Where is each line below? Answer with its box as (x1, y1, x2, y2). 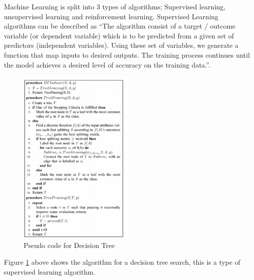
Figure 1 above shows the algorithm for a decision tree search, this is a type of (4, 257, 240, 267)
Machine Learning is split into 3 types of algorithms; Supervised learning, (4, 1, 225, 11)
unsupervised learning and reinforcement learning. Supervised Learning (4, 11, 219, 21)
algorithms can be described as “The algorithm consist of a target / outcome (4, 21, 236, 31)
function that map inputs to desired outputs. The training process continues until (4, 49, 250, 60)
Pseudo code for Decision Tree (24, 240, 115, 250)
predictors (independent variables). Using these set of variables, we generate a (4, 40, 239, 50)
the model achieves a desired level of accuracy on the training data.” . (4, 59, 211, 70)
